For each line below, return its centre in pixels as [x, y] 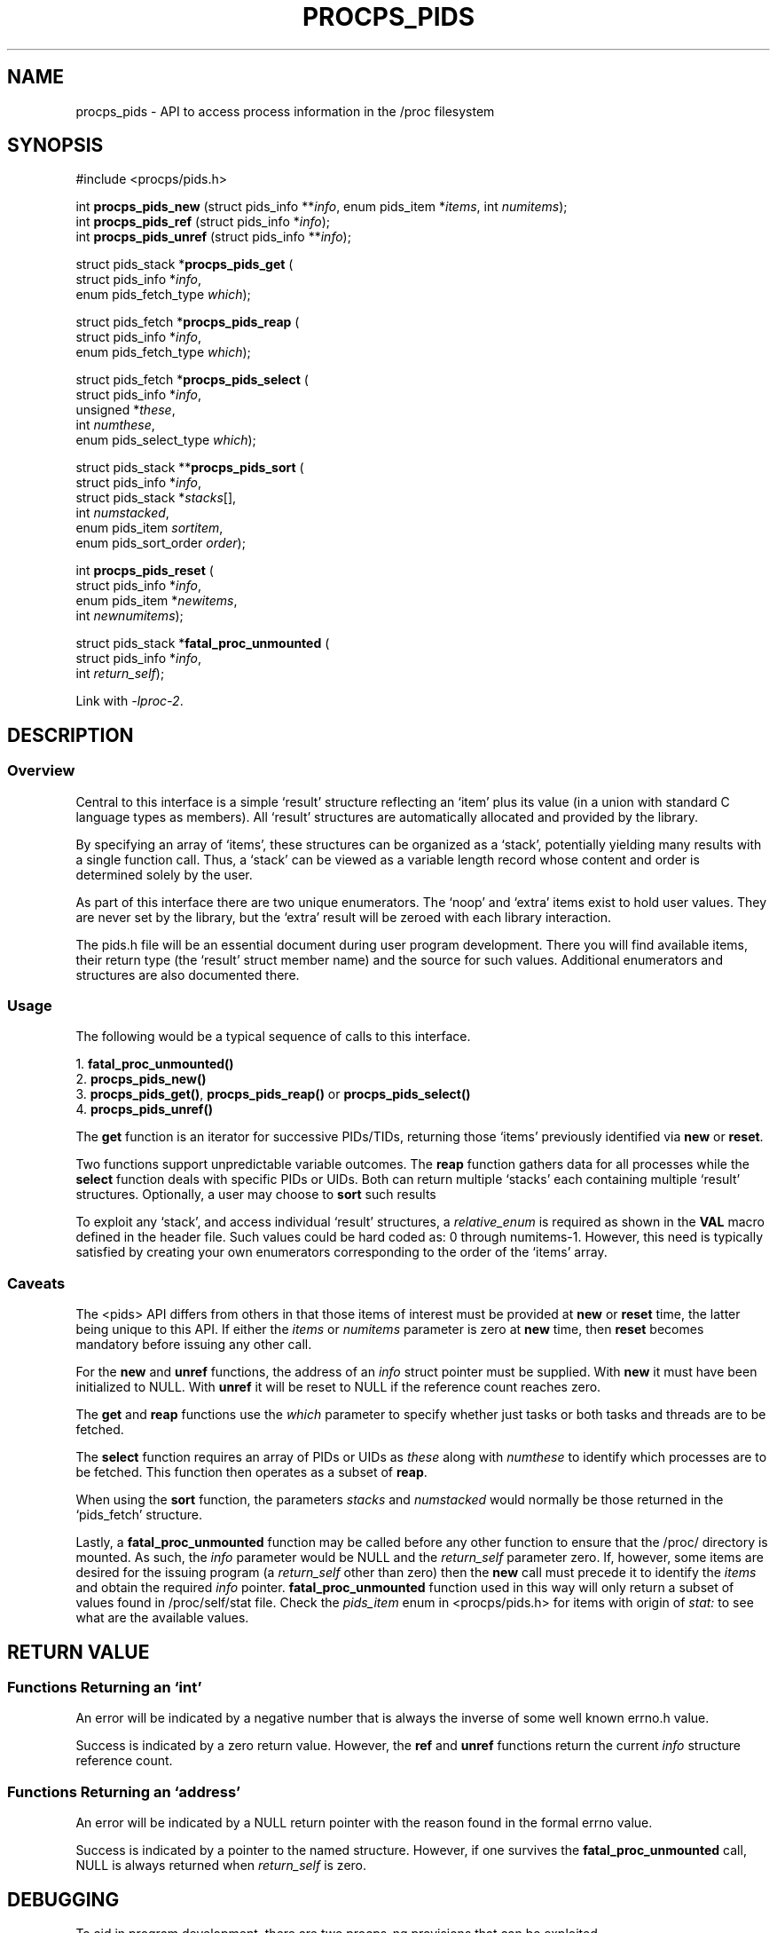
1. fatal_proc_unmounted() [155, 1064]
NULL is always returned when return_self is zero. [221, 1866]
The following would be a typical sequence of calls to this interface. [273, 1037]
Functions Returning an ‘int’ [105, 1687]
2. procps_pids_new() [141, 1079]
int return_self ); [120, 674]
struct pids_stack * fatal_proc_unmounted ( [203, 643]
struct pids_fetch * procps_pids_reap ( [188, 322]
